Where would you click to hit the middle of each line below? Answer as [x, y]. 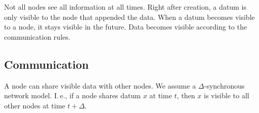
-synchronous [224, 85]
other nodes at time [35, 105]
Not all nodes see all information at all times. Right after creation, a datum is [125, 7]
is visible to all [226, 95]
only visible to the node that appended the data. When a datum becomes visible [129, 17]
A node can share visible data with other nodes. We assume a [100, 85]
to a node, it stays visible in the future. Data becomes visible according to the [126, 27]
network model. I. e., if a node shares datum [72, 95]
